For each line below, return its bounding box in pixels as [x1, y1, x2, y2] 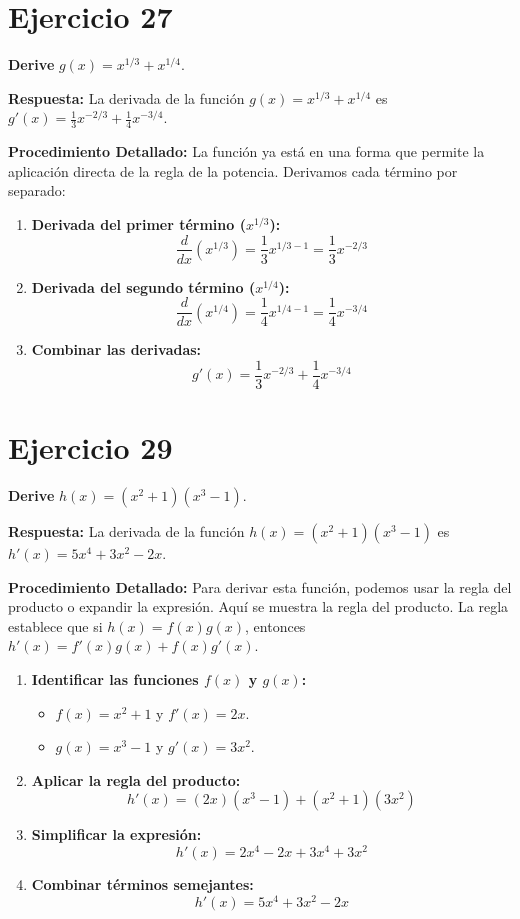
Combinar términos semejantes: [31, 874, 254, 895]
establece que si [8, 615, 103, 636]
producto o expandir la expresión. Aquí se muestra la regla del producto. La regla [8, 596, 509, 617]
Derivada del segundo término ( [31, 276, 256, 297]
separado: [8, 180, 66, 201]
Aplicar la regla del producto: [31, 769, 241, 790]
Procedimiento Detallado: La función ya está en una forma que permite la [8, 141, 485, 162]
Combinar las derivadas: [31, 339, 202, 360]
